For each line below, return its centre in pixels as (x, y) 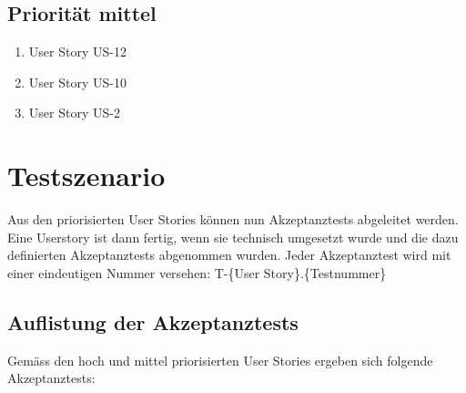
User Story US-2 (74, 113)
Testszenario (86, 176)
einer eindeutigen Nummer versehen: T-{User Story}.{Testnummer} (197, 272)
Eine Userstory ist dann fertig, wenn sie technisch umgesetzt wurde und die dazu (233, 237)
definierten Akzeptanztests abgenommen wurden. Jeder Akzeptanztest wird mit (229, 255)
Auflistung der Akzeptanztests (153, 321)
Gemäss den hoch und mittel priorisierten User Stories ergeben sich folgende (220, 360)
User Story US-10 (77, 82)
